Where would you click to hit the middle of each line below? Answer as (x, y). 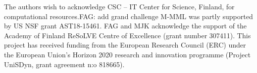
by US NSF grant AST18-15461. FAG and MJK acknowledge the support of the (126, 26)
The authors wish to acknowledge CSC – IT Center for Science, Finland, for (119, 6)
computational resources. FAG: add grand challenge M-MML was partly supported (128, 16)
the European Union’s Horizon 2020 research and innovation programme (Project (127, 54)
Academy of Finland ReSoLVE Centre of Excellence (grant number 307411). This (128, 35)
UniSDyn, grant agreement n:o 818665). (64, 64)
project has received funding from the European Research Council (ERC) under (125, 45)
